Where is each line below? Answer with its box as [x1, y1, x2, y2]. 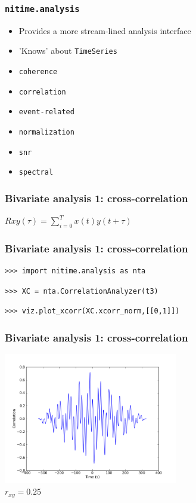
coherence [18, 68, 58, 77]
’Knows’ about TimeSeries [18, 44, 117, 57]
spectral [18, 168, 54, 177]
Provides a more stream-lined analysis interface [18, 24, 191, 36]
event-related [18, 108, 74, 117]
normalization [18, 128, 74, 136]
